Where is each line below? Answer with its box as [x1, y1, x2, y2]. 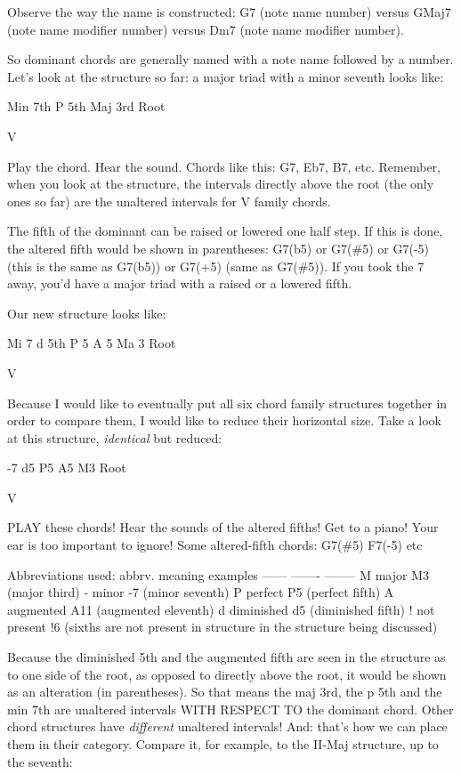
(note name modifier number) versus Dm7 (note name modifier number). [7, 20, 404, 38]
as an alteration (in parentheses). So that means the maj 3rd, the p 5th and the [7, 682, 442, 701]
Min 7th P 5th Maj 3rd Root [7, 97, 166, 116]
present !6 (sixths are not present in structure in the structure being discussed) [7, 617, 438, 636]
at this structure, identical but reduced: [7, 428, 222, 447]
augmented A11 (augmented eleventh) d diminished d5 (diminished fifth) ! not [7, 600, 435, 618]
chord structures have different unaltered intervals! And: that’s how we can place [7, 717, 448, 736]
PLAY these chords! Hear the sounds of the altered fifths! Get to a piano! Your [7, 518, 439, 536]
